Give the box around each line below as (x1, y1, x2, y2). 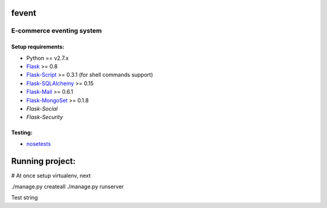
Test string (11, 194, 38, 201)
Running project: (11, 156, 76, 166)
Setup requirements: (11, 43, 65, 51)
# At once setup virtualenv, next (11, 172, 91, 179)
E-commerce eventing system (11, 27, 102, 35)
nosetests (26, 140, 51, 148)
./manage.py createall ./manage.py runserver (11, 183, 124, 190)
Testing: (11, 129, 33, 136)
